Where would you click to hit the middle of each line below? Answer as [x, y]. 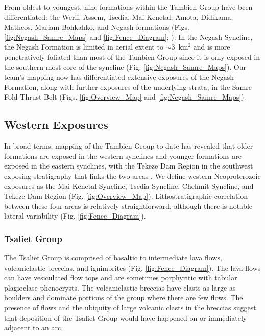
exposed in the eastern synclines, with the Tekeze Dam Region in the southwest [129, 166]
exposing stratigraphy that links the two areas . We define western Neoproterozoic [132, 175]
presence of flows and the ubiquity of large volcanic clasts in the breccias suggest [130, 308]
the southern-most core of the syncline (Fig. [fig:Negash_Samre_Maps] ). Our [125, 67]
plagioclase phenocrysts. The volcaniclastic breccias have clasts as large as [120, 287]
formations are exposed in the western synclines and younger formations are [123, 155]
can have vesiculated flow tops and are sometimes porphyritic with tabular [121, 278]
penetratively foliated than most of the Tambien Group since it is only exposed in [132, 56]
